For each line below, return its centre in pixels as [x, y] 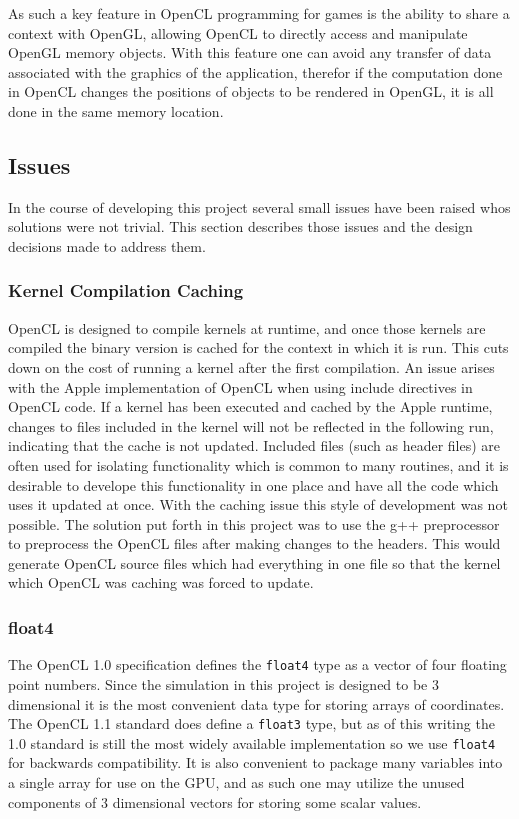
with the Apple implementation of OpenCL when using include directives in [240, 386]
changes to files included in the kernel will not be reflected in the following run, [251, 425]
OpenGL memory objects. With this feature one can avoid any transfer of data [250, 52]
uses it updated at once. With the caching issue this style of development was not [258, 504]
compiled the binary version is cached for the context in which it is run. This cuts [258, 347]
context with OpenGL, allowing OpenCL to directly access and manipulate [238, 32]
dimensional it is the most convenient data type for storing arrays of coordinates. [256, 703]
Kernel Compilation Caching [126, 290]
